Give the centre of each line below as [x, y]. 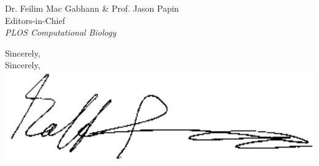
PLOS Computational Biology [61, 32]
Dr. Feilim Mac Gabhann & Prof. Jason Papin [92, 8]
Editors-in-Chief [35, 20]
